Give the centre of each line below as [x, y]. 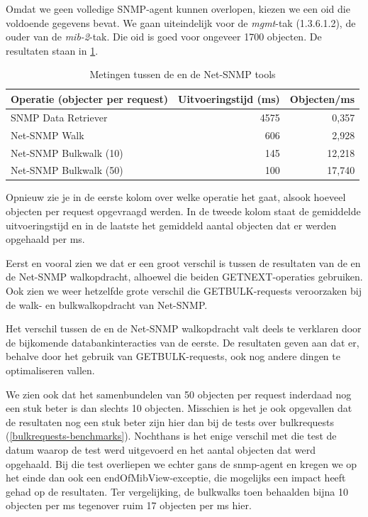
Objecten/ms [322, 98]
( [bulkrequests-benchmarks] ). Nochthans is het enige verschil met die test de [171, 436]
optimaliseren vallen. [50, 370]
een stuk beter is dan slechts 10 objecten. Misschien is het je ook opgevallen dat [179, 408]
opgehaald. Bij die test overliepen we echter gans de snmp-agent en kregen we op [182, 463]
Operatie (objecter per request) [90, 98]
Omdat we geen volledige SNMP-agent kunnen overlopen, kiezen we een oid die [178, 9]
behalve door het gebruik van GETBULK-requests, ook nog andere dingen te [173, 356]
